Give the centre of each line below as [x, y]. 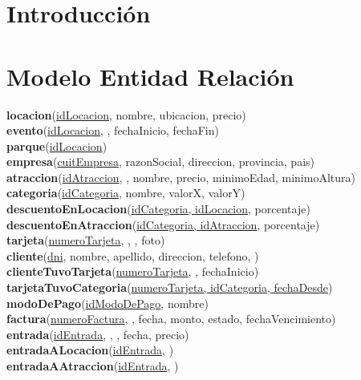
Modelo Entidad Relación [150, 76]
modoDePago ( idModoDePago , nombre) [107, 303]
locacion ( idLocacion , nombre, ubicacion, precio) [126, 114]
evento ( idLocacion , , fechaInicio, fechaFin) [113, 130]
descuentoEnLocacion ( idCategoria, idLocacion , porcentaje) [158, 209]
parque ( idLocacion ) [57, 146]
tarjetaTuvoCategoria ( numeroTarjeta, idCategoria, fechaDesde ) [170, 287]
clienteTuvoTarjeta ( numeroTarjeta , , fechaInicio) [133, 271]
